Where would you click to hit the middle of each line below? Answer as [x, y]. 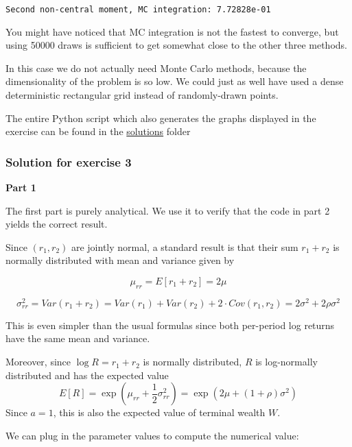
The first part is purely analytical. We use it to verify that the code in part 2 [168, 210]
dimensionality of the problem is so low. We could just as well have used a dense [175, 81]
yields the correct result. [57, 224]
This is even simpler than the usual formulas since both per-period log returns [170, 325]
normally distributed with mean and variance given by [120, 260]
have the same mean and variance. [78, 338]
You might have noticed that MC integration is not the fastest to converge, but [172, 31]
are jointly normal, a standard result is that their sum [185, 246]
